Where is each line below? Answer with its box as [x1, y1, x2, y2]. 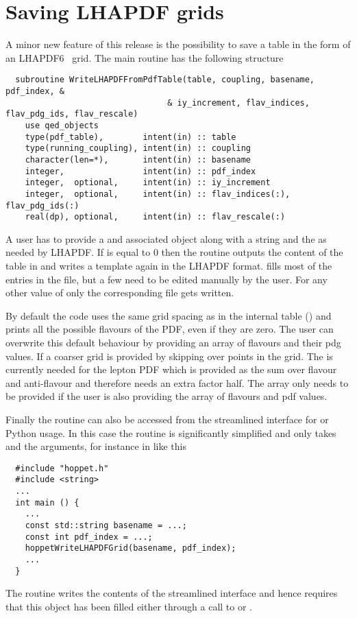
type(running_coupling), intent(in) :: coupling [25, 143, 251, 154]
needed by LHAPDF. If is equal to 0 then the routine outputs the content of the [5, 245, 343, 259]
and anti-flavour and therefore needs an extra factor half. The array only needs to [5, 375, 349, 390]
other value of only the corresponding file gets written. [5, 285, 234, 300]
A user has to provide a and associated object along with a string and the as [5, 231, 327, 246]
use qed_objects [25, 120, 99, 130]
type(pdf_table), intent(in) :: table [25, 132, 236, 142]
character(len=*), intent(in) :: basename [25, 154, 251, 165]
